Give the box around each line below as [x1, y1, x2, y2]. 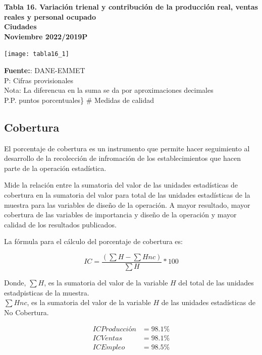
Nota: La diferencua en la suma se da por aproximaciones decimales [4, 85, 214, 95]
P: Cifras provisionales [4, 75, 74, 85]
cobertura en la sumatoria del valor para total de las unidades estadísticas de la [4, 189, 250, 200]
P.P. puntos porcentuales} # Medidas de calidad [4, 94, 154, 105]
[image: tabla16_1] [4, 50, 69, 58]
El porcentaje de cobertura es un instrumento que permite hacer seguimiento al [4, 143, 250, 153]
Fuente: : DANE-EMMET [4, 65, 85, 76]
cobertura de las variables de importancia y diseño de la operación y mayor [4, 209, 237, 220]
